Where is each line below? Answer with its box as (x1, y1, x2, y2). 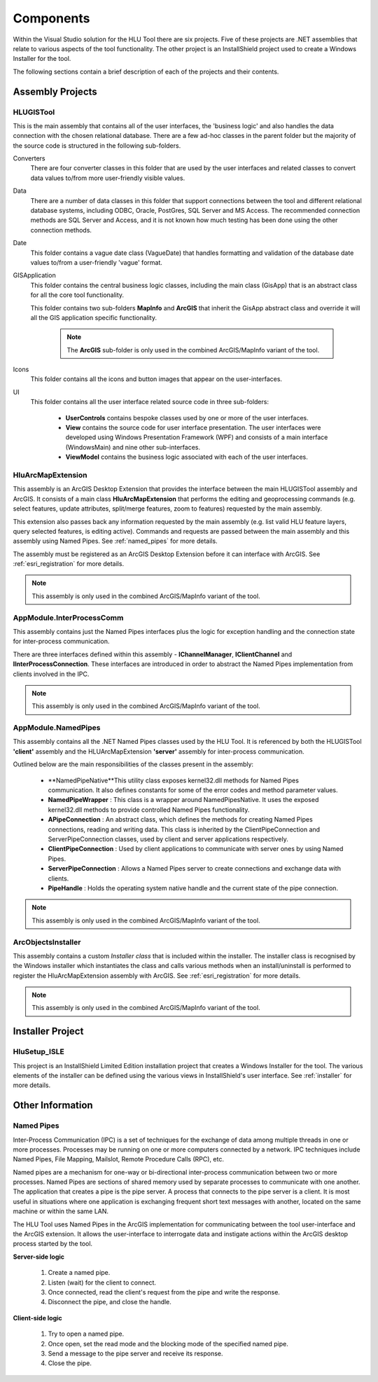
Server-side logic (13, 1252, 65, 1261)
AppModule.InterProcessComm (13, 613, 124, 623)
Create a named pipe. (48, 1269, 111, 1277)
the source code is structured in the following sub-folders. (13, 141, 181, 150)
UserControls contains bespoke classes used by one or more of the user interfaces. (65, 413, 309, 422)
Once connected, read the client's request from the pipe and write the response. (48, 1288, 280, 1296)
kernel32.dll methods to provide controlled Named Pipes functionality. (48, 806, 250, 814)
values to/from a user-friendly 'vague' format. (30, 258, 162, 266)
